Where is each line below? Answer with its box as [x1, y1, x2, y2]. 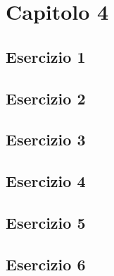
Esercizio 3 [6, 128, 86, 150]
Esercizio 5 [6, 211, 86, 233]
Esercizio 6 [6, 253, 86, 275]
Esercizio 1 [6, 45, 86, 67]
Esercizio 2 [6, 87, 86, 109]
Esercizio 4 [6, 170, 86, 192]
